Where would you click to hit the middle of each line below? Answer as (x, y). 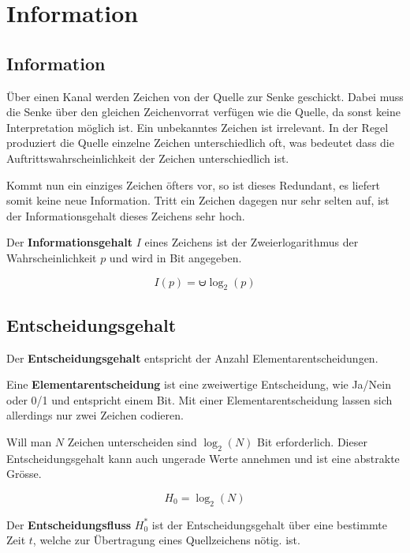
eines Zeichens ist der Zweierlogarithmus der (252, 242)
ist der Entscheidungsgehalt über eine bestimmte (269, 524)
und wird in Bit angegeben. (175, 257)
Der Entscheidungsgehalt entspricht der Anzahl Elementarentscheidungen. (192, 357)
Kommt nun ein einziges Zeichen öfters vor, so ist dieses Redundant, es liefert (194, 184)
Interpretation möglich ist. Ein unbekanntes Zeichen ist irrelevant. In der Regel (198, 127)
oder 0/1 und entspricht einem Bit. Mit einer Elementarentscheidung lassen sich (199, 399)
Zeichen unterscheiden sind (132, 441)
